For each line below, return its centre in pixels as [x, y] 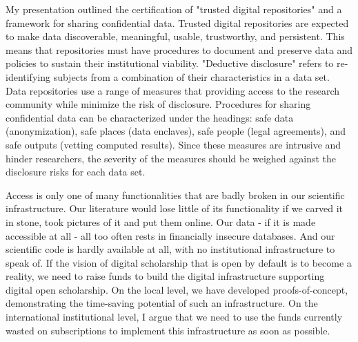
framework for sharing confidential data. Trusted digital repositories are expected [177, 22]
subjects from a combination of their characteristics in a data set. [191, 76]
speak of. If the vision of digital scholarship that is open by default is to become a [179, 262]
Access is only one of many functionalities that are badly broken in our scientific [175, 194]
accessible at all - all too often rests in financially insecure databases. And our [170, 235]
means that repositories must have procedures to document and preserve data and [179, 49]
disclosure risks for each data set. [76, 172]
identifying [28, 76]
